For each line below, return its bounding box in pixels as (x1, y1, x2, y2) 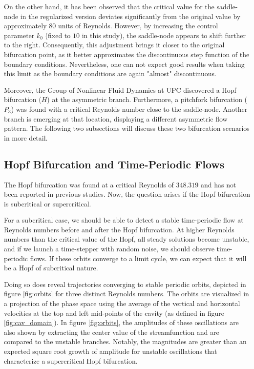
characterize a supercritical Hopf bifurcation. (4, 355, 138, 366)
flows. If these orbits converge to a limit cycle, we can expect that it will (30, 253, 247, 263)
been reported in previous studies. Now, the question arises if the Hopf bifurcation (4, 189, 250, 199)
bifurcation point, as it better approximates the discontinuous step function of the (4, 49, 250, 59)
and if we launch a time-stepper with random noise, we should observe (4, 244, 214, 254)
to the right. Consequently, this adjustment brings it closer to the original (4, 40, 225, 50)
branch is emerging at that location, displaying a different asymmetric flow (4, 113, 228, 123)
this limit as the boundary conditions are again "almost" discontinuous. (4, 68, 216, 79)
